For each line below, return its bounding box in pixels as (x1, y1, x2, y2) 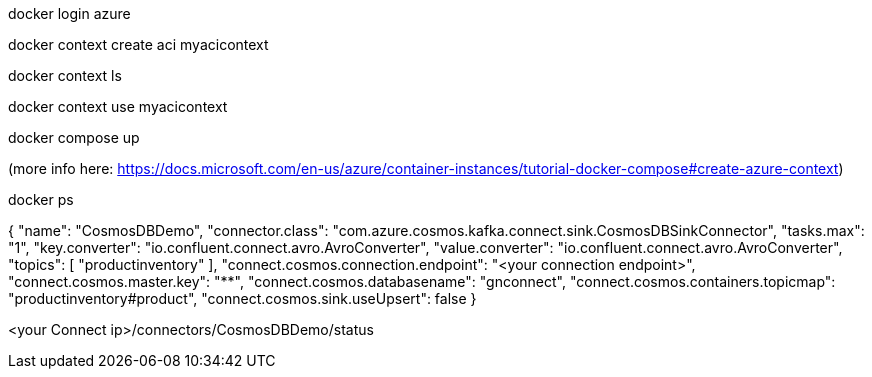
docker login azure (8, 5, 131, 22)
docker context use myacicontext (8, 98, 228, 115)
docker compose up (8, 129, 140, 146)
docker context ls (8, 67, 122, 84)
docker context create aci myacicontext (8, 36, 269, 53)
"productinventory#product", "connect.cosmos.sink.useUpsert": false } (8, 290, 477, 307)
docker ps (8, 191, 74, 208)
